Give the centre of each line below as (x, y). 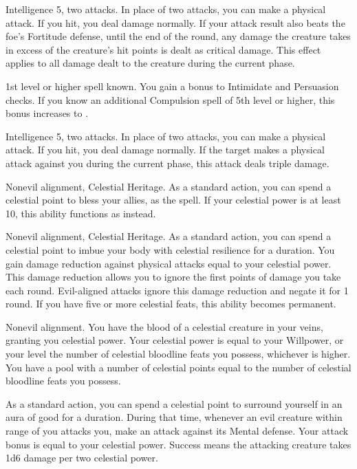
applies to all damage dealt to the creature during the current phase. (150, 63)
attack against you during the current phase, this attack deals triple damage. (167, 163)
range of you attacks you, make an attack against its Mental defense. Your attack (177, 431)
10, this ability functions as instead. (81, 213)
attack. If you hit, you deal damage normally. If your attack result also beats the (175, 22)
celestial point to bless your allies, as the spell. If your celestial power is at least (173, 200)
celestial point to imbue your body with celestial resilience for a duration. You (170, 249)
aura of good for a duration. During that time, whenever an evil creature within (174, 417)
